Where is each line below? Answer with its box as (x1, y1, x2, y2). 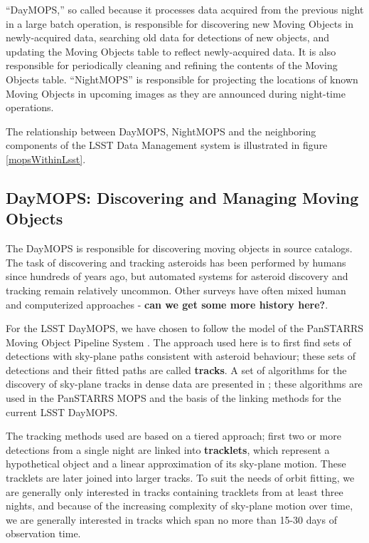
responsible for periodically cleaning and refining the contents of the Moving (6, 58, 338, 73)
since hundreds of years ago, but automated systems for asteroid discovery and (6, 269, 348, 284)
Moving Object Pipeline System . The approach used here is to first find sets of (6, 334, 351, 349)
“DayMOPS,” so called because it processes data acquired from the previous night (6, 2, 364, 16)
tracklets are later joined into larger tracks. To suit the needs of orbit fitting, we (6, 470, 355, 485)
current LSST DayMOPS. (6, 404, 118, 419)
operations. (6, 100, 54, 115)
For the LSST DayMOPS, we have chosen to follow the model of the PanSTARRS (6, 321, 364, 336)
